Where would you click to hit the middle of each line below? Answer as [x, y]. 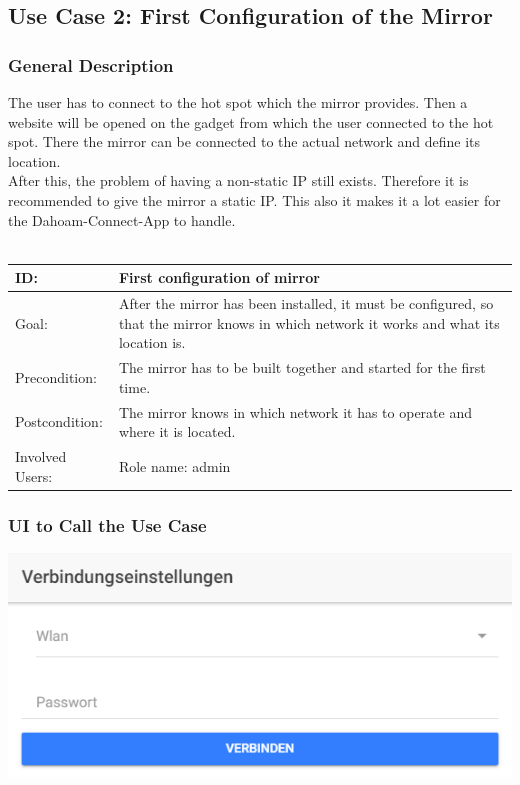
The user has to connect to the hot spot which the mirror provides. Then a [238, 102]
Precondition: [56, 376]
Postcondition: [59, 421]
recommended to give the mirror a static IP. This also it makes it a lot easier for [254, 199]
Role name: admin [174, 465]
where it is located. [177, 431]
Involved [41, 456]
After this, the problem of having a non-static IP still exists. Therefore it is [238, 180]
